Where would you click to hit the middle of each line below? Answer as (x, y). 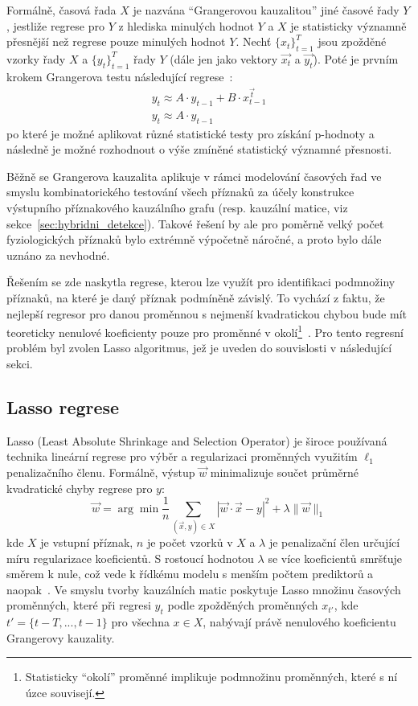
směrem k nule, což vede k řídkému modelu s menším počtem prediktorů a (190, 574)
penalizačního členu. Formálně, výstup (101, 472)
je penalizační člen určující (334, 542)
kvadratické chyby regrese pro (80, 488)
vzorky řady (36, 58)
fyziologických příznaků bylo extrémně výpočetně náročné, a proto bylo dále (194, 239)
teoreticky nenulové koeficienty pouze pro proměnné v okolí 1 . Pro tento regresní (205, 331)
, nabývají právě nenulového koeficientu (299, 622)
